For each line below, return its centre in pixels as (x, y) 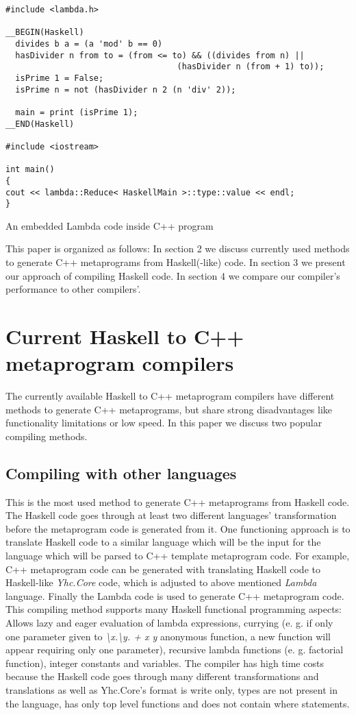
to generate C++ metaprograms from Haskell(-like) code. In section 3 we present (176, 262)
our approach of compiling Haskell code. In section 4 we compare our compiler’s (173, 275)
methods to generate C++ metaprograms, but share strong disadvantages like (169, 409)
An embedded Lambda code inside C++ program (110, 225)
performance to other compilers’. (73, 289)
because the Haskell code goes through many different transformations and (162, 676)
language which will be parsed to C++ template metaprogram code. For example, (178, 556)
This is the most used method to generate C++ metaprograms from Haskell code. (178, 501)
